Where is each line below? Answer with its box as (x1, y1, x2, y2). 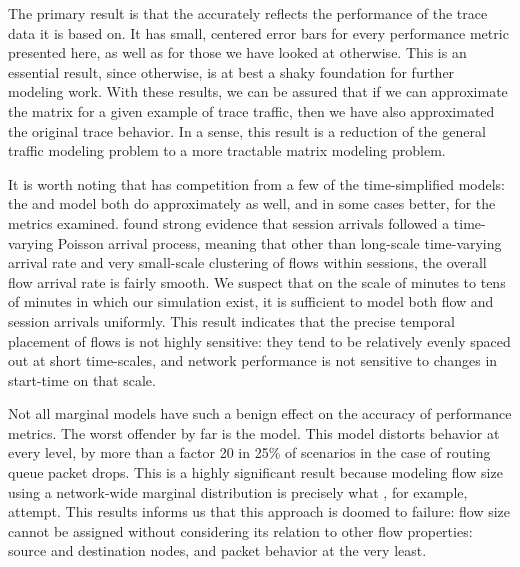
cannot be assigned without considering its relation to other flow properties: (8, 520, 473, 541)
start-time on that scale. (8, 369, 156, 390)
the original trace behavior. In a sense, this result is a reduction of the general (8, 120, 486, 141)
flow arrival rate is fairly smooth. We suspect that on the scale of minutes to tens (8, 271, 506, 292)
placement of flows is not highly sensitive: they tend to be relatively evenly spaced (8, 330, 511, 351)
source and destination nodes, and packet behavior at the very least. (8, 540, 427, 561)
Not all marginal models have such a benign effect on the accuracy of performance (8, 403, 512, 424)
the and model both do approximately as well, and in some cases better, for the (8, 193, 496, 214)
